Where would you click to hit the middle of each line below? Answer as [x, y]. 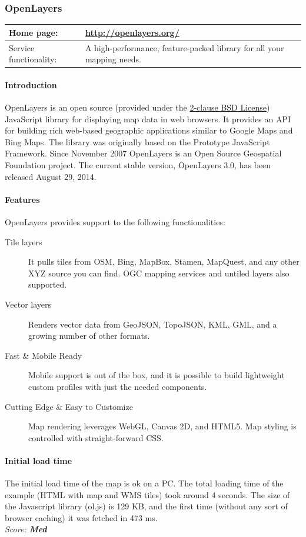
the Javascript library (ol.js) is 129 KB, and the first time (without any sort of [146, 506]
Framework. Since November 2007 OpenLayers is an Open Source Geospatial [143, 153]
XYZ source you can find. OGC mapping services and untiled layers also [159, 273]
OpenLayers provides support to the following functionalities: [115, 222]
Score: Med [26, 529]
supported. [48, 284]
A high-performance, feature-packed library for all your [184, 47]
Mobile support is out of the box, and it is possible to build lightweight [157, 375]
